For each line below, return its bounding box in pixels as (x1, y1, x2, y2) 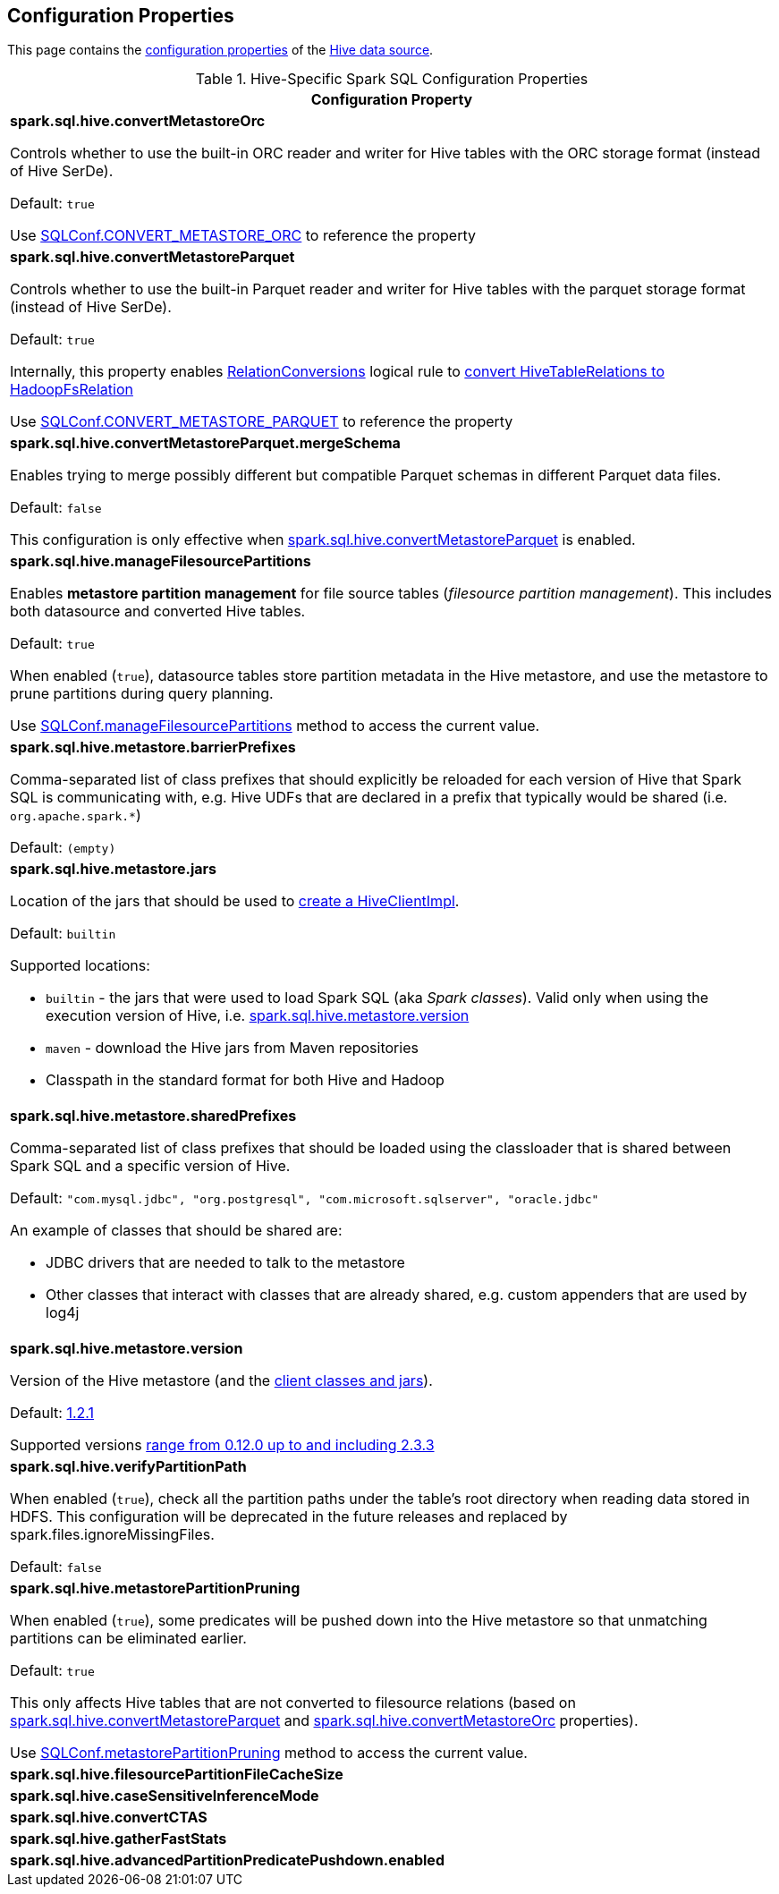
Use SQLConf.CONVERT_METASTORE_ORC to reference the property (10, 226, 476, 245)
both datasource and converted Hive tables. (10, 602, 306, 621)
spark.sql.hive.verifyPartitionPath (10, 1457, 247, 1476)
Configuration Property (310, 90, 473, 109)
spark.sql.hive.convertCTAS (10, 1808, 207, 1827)
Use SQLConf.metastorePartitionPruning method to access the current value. (10, 1744, 528, 1762)
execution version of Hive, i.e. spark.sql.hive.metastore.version (46, 1006, 470, 1025)
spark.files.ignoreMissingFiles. (10, 1525, 215, 1544)
